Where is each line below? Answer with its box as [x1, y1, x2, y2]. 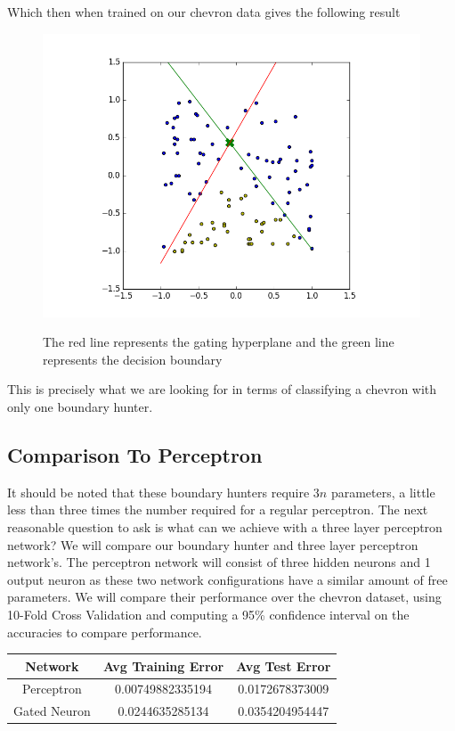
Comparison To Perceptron [7, 440, 263, 468]
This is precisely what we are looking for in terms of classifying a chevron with [7, 380, 437, 398]
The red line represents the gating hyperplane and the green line [43, 333, 394, 351]
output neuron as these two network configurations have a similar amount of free [7, 570, 448, 588]
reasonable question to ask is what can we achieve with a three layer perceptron [7, 517, 443, 536]
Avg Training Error [102, 656, 224, 675]
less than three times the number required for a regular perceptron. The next [7, 500, 428, 519]
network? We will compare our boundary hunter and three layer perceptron [7, 535, 418, 554]
